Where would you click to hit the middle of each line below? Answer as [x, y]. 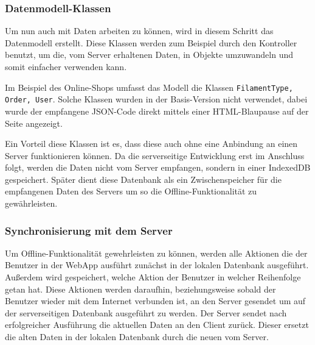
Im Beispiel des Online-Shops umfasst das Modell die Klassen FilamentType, [149, 87]
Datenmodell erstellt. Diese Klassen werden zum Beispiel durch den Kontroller [151, 42]
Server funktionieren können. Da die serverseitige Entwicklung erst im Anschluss [155, 155]
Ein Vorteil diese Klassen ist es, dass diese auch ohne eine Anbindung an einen [151, 144]
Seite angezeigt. [34, 123]
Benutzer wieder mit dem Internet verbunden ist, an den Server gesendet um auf [155, 301]
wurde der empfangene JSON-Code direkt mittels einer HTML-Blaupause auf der [157, 111]
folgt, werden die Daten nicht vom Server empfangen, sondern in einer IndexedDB [158, 167]
